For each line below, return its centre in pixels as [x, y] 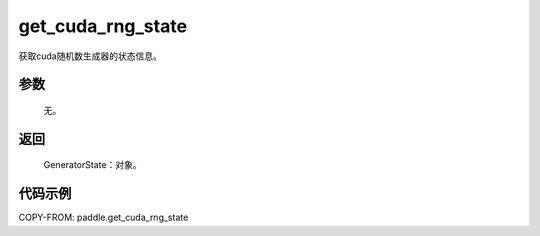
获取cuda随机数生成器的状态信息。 [90, 56]
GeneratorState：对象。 [92, 165]
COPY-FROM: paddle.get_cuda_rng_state [103, 217]
